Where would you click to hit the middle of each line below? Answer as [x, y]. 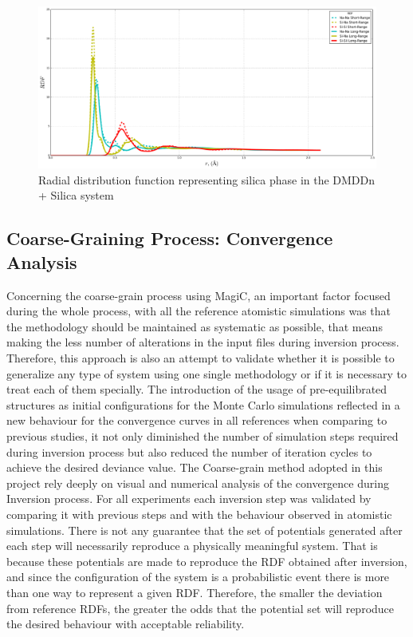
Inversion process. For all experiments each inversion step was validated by [189, 499]
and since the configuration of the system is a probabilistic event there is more [198, 577]
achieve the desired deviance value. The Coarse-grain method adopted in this [195, 467]
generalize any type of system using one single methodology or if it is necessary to [206, 373]
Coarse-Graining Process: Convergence [170, 238]
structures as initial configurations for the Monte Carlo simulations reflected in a [203, 404]
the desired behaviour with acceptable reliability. [126, 624]
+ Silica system [76, 195]
